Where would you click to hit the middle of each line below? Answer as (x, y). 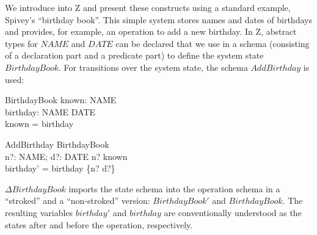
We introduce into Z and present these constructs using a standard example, (148, 7)
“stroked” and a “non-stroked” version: (78, 201)
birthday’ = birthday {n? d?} (60, 168)
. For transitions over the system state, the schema (153, 67)
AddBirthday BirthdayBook (57, 144)
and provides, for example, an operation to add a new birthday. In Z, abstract (151, 31)
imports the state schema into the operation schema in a (174, 188)
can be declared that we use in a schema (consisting (213, 43)
